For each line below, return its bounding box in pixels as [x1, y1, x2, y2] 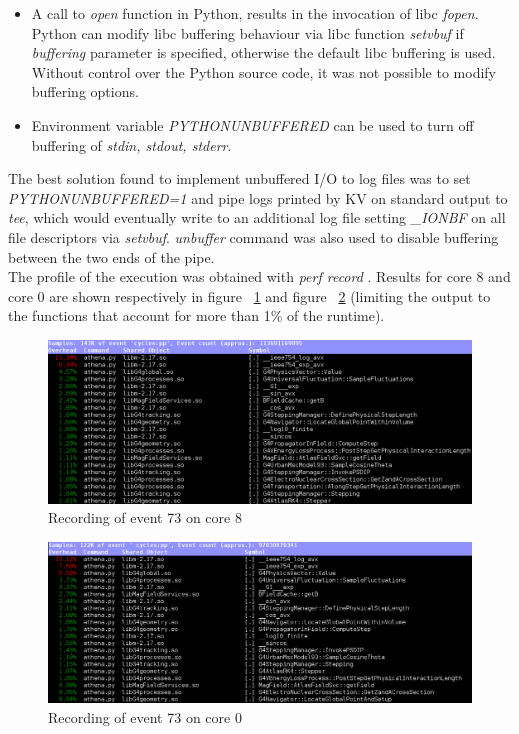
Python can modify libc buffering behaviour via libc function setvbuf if [31, 22, 464, 43]
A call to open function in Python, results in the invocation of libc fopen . [31, 3, 479, 23]
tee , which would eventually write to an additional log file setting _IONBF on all [8, 207, 506, 228]
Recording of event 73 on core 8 [48, 507, 242, 528]
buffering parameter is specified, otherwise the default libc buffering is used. [31, 42, 496, 63]
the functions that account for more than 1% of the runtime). [8, 305, 385, 326]
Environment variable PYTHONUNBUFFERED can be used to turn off [31, 114, 474, 135]
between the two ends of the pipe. [8, 246, 215, 267]
